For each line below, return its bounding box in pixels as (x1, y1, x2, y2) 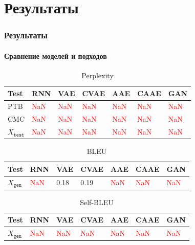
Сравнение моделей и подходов (4, 50, 107, 61)
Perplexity (81, 70, 114, 81)
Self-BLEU (80, 196, 114, 207)
